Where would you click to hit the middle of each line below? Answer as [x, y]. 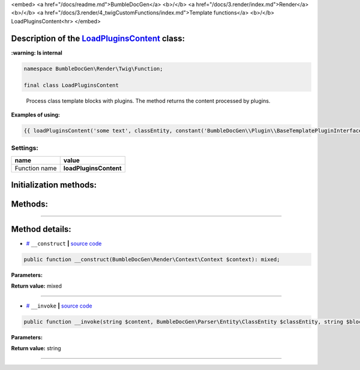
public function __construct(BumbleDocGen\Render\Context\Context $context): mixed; [152, 259]
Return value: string [36, 348]
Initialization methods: [54, 185]
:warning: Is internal [37, 53]
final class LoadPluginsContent [71, 85]
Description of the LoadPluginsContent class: [98, 38]
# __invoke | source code [59, 306]
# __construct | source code [64, 244]
